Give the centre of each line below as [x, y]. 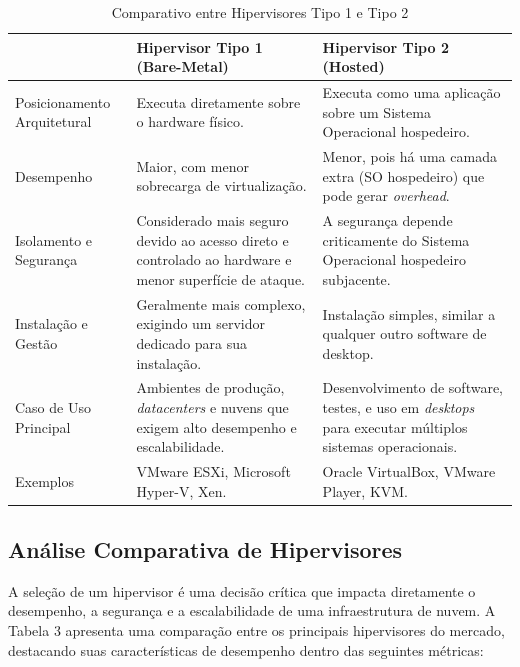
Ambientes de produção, [210, 387]
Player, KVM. [365, 490]
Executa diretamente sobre [218, 101]
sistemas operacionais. [390, 446]
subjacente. [356, 278]
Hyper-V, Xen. [181, 490]
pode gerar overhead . [386, 195]
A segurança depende [387, 220]
